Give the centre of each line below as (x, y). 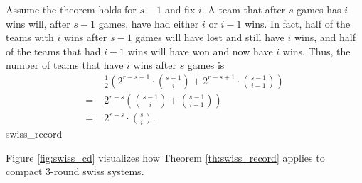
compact (24, 171)
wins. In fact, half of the (298, 23)
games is (206, 65)
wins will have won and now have (200, 51)
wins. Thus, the (316, 51)
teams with (30, 37)
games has (319, 9)
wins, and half (325, 37)
